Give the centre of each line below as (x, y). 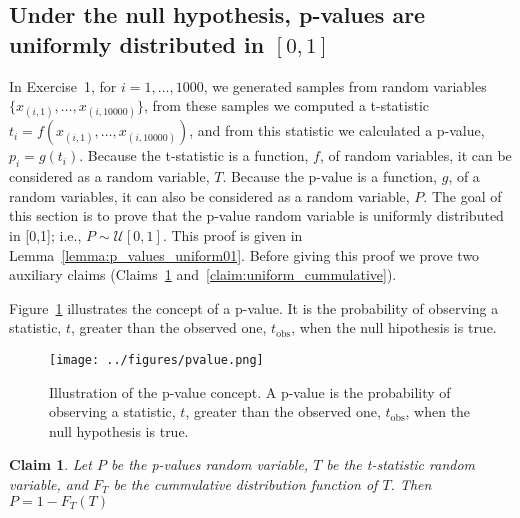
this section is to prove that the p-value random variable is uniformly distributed (256, 215)
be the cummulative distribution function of (245, 483)
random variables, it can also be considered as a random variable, (209, 195)
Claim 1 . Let (50, 464)
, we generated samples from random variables (345, 85)
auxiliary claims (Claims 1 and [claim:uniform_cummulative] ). (203, 274)
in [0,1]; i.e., (45, 234)
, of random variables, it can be (415, 155)
